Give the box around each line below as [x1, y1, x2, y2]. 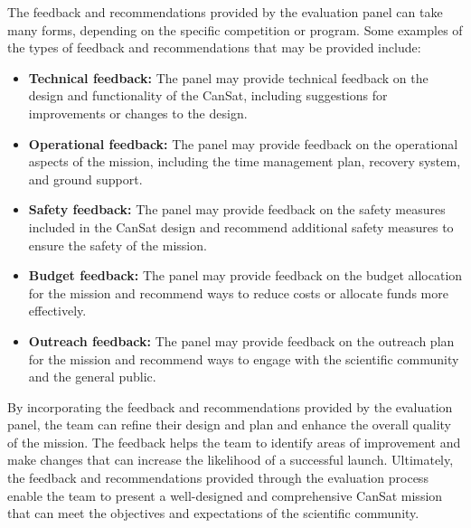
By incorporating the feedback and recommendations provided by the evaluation [7, 397, 453, 416]
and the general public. [28, 367, 156, 386]
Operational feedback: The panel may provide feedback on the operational [28, 134, 458, 153]
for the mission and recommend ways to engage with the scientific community [28, 349, 459, 368]
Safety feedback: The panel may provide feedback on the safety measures [28, 200, 446, 219]
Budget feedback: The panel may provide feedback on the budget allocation [28, 266, 463, 285]
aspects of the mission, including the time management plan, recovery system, [28, 152, 461, 171]
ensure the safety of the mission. [28, 235, 207, 254]
